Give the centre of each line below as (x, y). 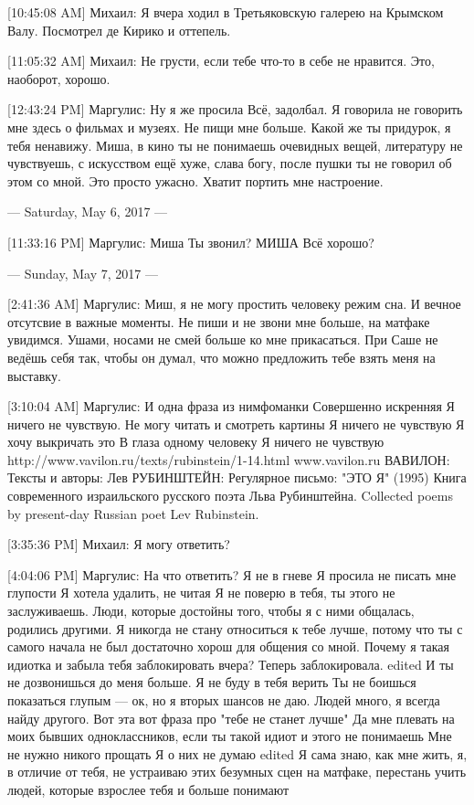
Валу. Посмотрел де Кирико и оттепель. (119, 30)
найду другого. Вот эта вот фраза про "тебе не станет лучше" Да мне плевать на (231, 718)
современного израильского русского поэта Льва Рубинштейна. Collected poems (230, 496)
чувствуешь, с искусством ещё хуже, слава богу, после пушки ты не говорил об (230, 163)
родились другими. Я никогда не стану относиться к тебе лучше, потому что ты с (235, 628)
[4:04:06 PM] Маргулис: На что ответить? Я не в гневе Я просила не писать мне (232, 574)
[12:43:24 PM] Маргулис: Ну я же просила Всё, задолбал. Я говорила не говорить (235, 109)
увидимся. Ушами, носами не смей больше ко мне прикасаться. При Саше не (223, 339)
